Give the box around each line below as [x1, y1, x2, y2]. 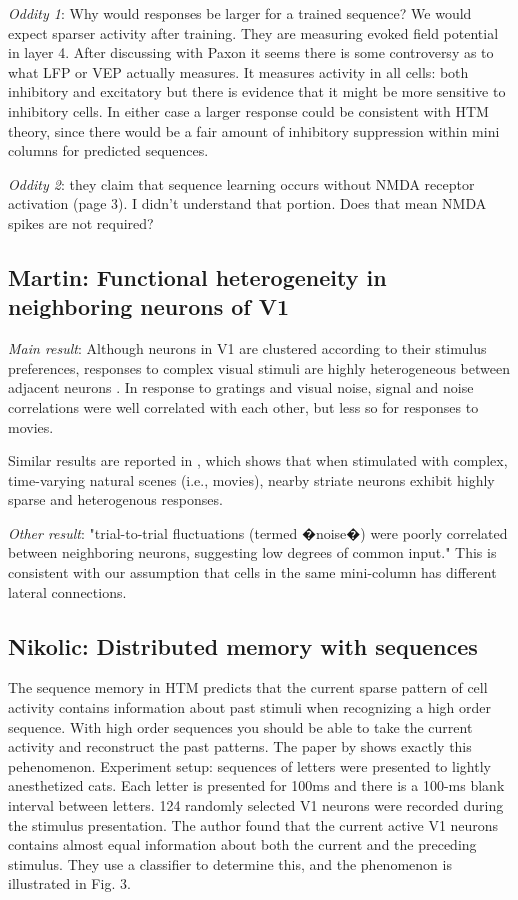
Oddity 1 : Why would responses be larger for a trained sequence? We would [8, 3, 472, 23]
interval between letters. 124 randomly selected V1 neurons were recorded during [8, 795, 504, 816]
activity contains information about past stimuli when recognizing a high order [8, 697, 492, 718]
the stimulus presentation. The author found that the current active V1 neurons [8, 814, 499, 835]
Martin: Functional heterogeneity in [8, 261, 387, 292]
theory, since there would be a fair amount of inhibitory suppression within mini [8, 120, 500, 141]
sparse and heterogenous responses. [8, 489, 223, 510]
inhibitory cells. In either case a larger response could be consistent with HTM [8, 100, 489, 121]
